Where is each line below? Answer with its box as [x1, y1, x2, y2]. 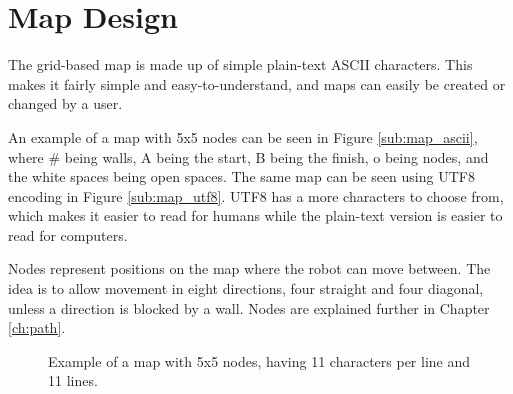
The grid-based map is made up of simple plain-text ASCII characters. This [8, 54, 473, 75]
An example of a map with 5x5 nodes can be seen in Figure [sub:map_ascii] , [8, 126, 478, 147]
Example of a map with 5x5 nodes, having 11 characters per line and [48, 350, 471, 371]
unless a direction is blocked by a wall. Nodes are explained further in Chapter [8, 297, 490, 318]
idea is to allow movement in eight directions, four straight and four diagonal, [8, 278, 484, 299]
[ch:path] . [8, 317, 66, 338]
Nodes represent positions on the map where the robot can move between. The [8, 258, 491, 279]
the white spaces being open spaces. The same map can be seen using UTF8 [8, 166, 475, 187]
